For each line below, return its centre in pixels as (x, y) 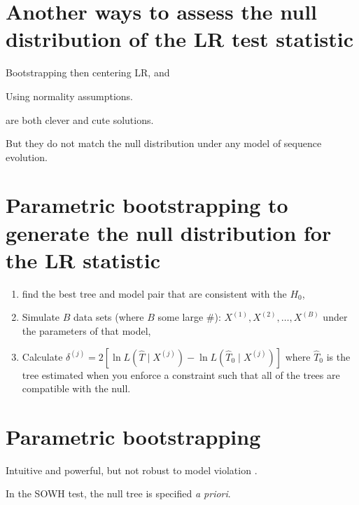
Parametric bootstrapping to (147, 205)
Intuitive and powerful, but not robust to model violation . (132, 470)
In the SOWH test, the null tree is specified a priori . (118, 493)
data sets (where (109, 317)
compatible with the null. (76, 388)
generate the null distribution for (169, 232)
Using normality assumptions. (69, 96)
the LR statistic (83, 260)
